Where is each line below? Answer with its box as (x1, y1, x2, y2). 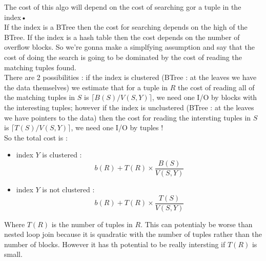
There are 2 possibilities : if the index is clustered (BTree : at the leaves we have (4, 72, 257, 83)
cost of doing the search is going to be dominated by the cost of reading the (4, 51, 242, 62)
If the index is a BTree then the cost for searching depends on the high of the (4, 22, 248, 32)
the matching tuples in (4, 92, 75, 103)
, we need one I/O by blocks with (152, 92, 257, 103)
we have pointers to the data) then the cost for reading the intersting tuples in (4, 112, 251, 123)
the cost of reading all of (178, 82, 255, 92)
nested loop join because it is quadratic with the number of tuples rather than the (4, 229, 262, 239)
